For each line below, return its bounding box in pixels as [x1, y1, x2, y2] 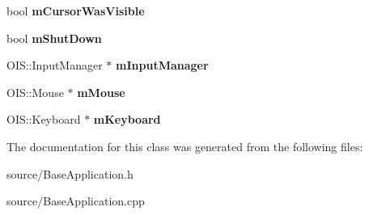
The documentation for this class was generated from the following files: [6, 137, 363, 154]
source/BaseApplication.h [6, 165, 134, 182]
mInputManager [116, 57, 209, 74]
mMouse [77, 83, 125, 100]
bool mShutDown [6, 29, 102, 46]
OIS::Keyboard [6, 111, 81, 128]
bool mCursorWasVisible [6, 2, 145, 19]
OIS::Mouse [6, 83, 64, 100]
